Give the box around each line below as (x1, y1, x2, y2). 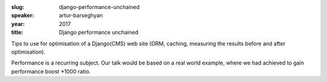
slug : (11, 4, 24, 10)
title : (11, 29, 24, 36)
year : (11, 20, 25, 27)
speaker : (11, 12, 35, 19)
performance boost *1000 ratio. (11, 68, 91, 75)
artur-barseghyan (59, 12, 103, 19)
